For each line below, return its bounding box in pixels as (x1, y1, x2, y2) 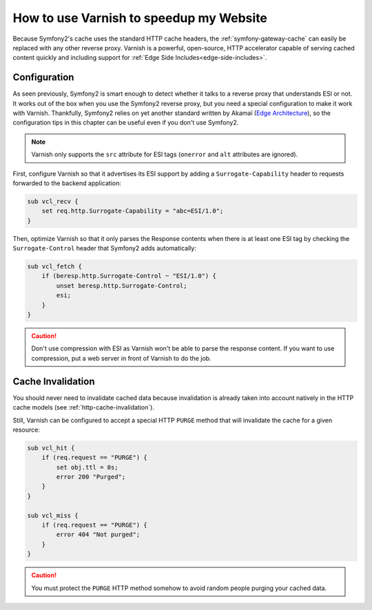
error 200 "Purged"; (56, 473, 126, 481)
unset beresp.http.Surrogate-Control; (56, 282, 187, 289)
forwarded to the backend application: (12, 179, 122, 187)
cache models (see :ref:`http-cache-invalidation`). (12, 403, 155, 412)
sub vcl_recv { (27, 197, 79, 205)
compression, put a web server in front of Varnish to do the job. (31, 354, 211, 362)
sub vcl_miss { (27, 512, 79, 519)
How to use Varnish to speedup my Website (12, 10, 268, 25)
